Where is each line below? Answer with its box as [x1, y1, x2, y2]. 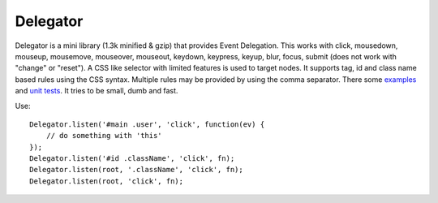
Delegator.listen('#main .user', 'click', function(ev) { [29, 119, 265, 129]
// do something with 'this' [45, 131, 162, 140]
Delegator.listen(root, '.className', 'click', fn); [29, 165, 243, 175]
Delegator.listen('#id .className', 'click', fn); [29, 154, 235, 163]
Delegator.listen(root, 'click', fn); [29, 176, 184, 186]
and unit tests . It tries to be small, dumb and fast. [15, 86, 178, 96]
